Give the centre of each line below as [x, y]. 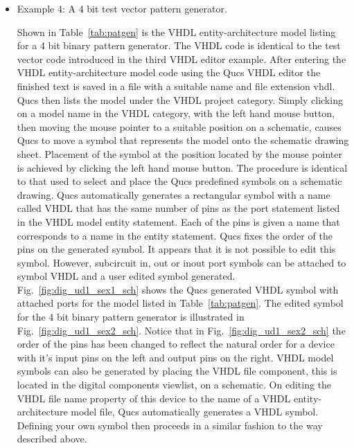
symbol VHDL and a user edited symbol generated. [126, 276]
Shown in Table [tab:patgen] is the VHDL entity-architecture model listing [176, 32]
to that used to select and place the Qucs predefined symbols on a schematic [179, 181]
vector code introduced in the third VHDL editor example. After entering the [182, 59]
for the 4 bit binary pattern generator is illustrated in [131, 317]
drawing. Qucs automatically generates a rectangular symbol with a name [174, 194]
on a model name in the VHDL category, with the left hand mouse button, [176, 113]
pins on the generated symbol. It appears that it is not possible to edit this [176, 249]
